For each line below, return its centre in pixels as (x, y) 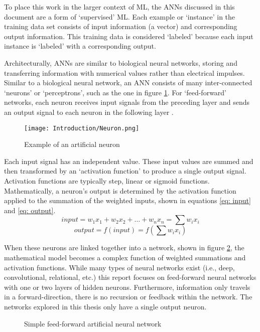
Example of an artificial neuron (72, 144)
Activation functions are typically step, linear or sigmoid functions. (107, 180)
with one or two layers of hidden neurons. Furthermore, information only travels (127, 287)
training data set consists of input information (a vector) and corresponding (121, 26)
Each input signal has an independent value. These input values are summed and (129, 161)
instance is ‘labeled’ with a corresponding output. (80, 46)
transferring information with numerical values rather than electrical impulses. (124, 72)
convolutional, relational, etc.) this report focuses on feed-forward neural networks (130, 277)
